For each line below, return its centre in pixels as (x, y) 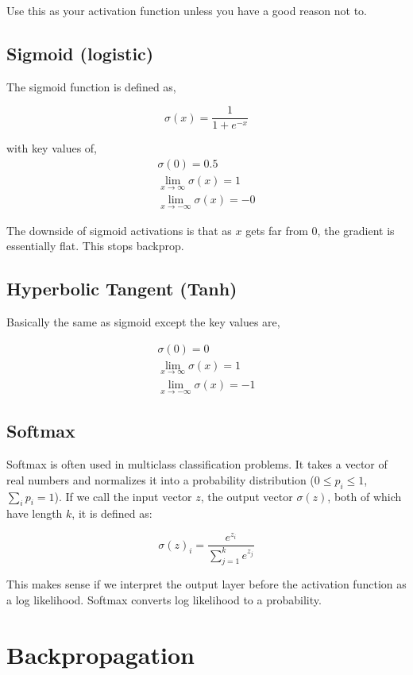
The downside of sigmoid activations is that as (119, 230)
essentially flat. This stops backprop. (95, 246)
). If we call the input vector (123, 496)
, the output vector (247, 496)
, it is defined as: (112, 513)
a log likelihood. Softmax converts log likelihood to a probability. (164, 599)
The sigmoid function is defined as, (91, 86)
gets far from (277, 230)
